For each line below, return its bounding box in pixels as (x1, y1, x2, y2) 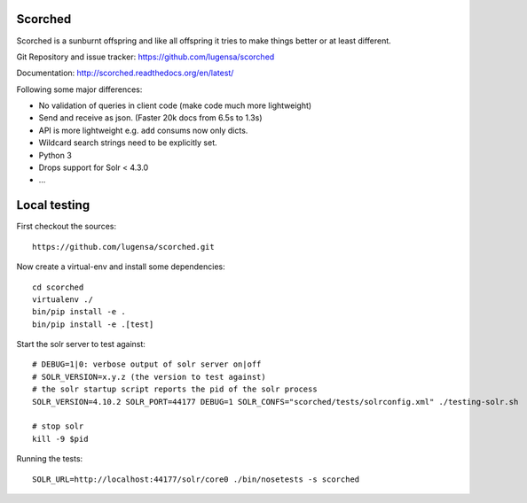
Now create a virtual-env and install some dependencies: (16, 261, 225, 272)
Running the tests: (16, 453, 83, 464)
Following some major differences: (16, 84, 143, 95)
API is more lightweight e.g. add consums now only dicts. (38, 125, 248, 135)
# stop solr (32, 422, 84, 431)
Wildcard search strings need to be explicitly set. (38, 137, 217, 148)
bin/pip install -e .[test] (32, 319, 154, 329)
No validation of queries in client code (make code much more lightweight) (38, 100, 312, 111)
